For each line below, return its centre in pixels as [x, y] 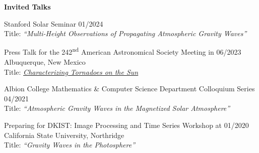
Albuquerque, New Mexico [45, 62]
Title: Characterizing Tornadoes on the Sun [71, 71]
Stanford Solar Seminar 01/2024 [54, 23]
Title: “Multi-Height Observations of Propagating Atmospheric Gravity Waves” [125, 33]
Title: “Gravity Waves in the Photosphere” [70, 145]
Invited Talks [27, 7]
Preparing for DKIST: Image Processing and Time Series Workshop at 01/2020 [126, 125]
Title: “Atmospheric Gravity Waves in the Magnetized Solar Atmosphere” [117, 108]
